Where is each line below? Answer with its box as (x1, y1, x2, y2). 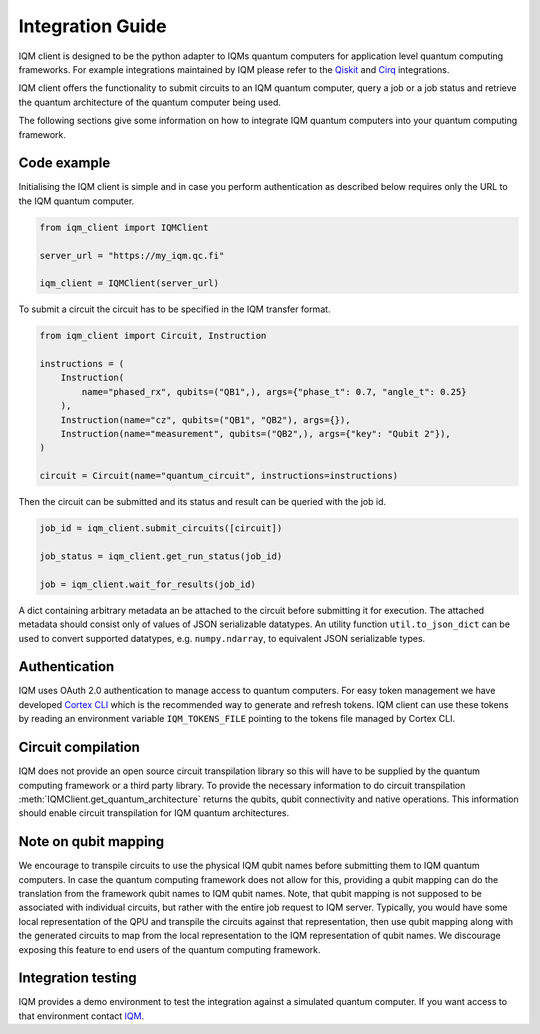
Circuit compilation (18, 739, 140, 756)
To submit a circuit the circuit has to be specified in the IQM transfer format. (18, 303, 331, 315)
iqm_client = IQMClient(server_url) (39, 278, 220, 289)
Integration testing (18, 970, 137, 987)
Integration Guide (18, 15, 167, 37)
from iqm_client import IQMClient (39, 221, 209, 233)
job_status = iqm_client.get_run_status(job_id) (39, 550, 283, 562)
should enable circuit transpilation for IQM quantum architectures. (18, 807, 290, 819)
